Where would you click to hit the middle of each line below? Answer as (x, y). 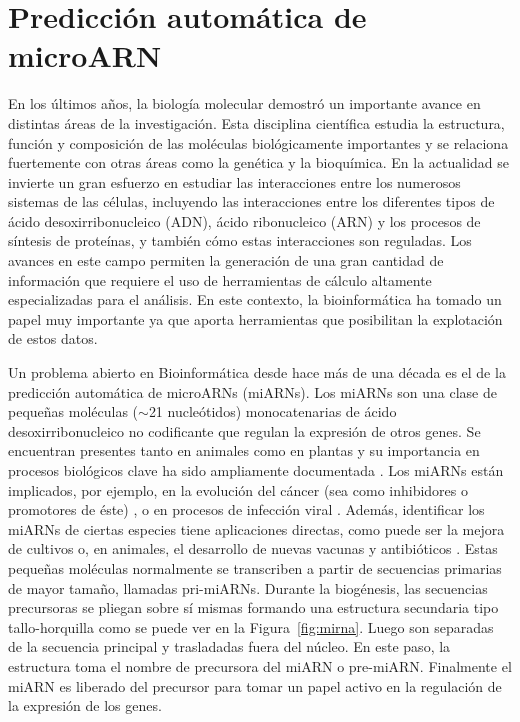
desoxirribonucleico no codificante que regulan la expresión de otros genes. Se (244, 430)
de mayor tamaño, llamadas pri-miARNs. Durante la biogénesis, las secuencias (248, 587)
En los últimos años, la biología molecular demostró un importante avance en (244, 103)
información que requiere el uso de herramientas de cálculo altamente (220, 279)
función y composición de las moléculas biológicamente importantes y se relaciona (258, 142)
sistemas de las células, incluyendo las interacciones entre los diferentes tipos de (251, 201)
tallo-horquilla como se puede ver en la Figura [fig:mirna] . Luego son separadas (251, 626)
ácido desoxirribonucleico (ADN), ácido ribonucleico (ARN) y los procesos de (244, 220)
